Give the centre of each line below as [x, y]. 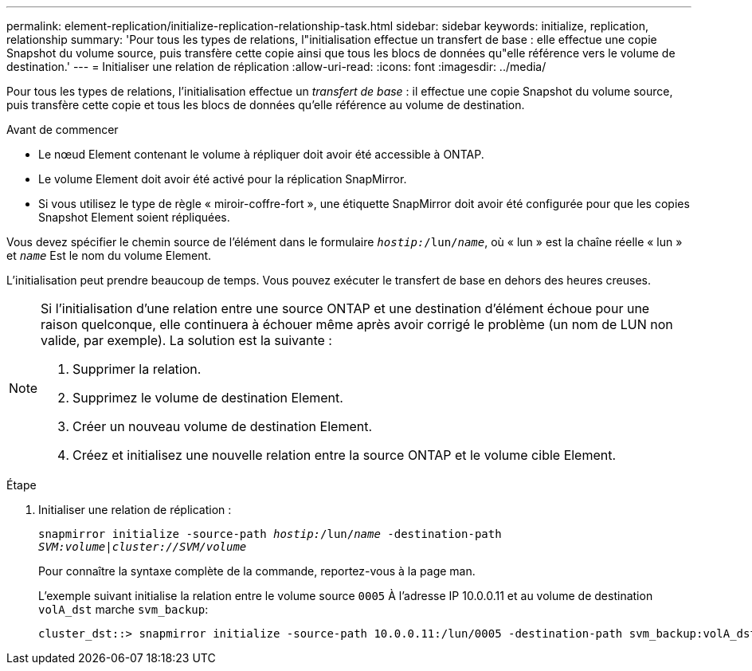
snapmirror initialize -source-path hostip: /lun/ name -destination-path [270, 534]
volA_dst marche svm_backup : [123, 609]
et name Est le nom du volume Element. [109, 255]
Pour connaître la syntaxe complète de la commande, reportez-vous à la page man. [257, 571]
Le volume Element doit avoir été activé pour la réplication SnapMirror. [223, 179]
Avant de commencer [63, 129]
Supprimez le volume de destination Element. [208, 398]
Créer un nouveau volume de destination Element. [223, 426]
